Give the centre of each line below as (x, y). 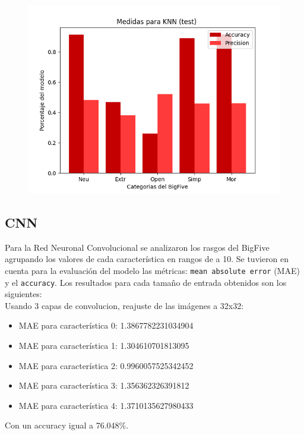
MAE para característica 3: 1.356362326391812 (104, 385)
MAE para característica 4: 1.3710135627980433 (106, 405)
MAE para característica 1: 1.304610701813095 (104, 346)
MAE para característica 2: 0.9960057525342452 (106, 365)
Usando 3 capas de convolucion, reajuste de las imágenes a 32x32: (124, 305)
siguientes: (23, 294)
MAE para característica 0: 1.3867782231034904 (106, 325)
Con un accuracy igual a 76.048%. (67, 425)
